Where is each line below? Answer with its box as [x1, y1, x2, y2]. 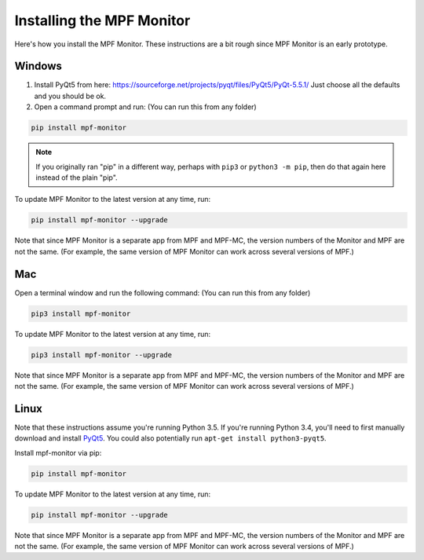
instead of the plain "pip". [35, 173, 118, 182]
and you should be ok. [34, 91, 106, 101]
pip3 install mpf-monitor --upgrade [31, 350, 173, 359]
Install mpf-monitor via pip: [14, 448, 102, 457]
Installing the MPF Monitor [14, 12, 191, 29]
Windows [14, 60, 62, 73]
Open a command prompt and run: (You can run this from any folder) [34, 102, 257, 112]
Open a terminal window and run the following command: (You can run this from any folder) [14, 287, 311, 298]
